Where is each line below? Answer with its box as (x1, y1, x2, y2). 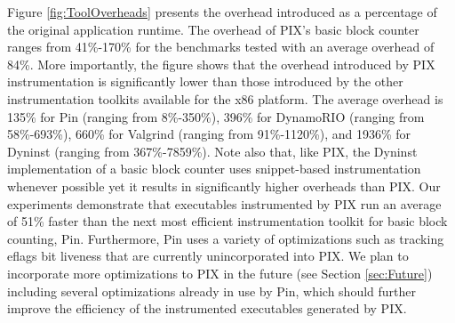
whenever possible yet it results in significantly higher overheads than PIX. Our (7, 176, 441, 195)
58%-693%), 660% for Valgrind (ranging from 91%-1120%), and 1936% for (7, 125, 411, 143)
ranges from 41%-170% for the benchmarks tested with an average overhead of (7, 37, 435, 56)
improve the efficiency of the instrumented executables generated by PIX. (7, 299, 407, 318)
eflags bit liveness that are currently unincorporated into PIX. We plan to (7, 246, 409, 265)
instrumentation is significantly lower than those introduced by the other (7, 72, 403, 91)
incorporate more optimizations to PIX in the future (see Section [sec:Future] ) (7, 263, 433, 282)
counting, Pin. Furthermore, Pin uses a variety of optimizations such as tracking (7, 229, 444, 247)
